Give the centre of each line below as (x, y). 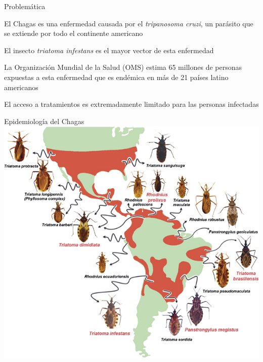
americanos (21, 87)
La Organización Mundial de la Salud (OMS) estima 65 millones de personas (123, 67)
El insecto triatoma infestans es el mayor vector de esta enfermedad (109, 50)
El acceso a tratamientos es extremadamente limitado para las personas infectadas (131, 104)
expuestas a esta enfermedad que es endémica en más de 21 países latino (116, 77)
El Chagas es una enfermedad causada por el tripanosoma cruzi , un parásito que (129, 23)
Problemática (25, 6)
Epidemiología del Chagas (44, 121)
